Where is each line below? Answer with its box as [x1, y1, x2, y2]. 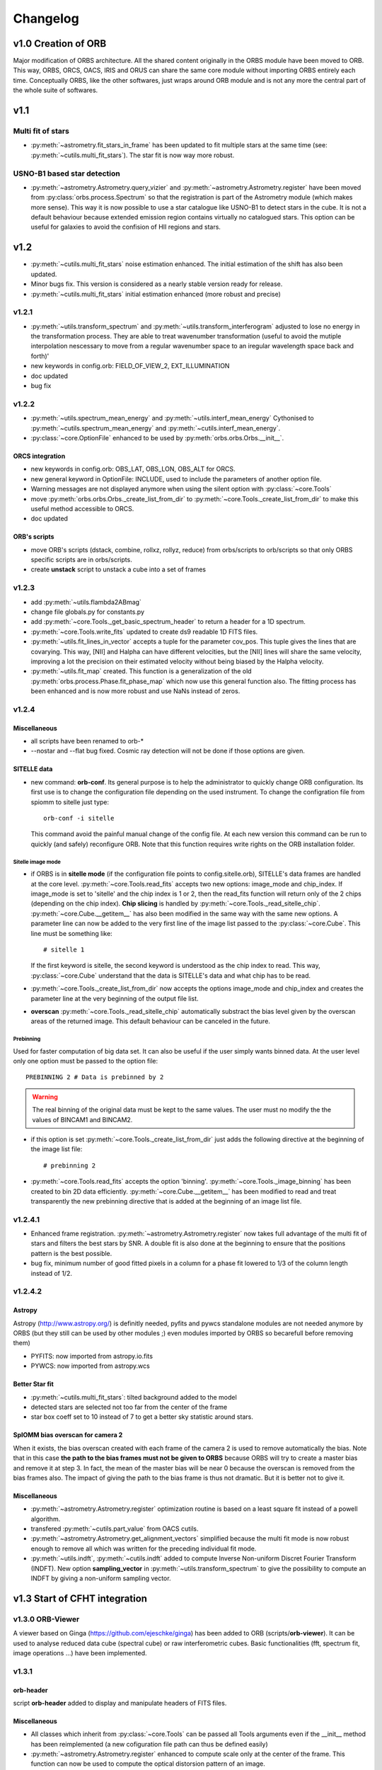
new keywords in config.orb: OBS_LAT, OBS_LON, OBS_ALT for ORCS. [30, 464, 236, 474]
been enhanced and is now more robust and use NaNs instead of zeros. [30, 687, 241, 695]
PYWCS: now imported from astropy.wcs [30, 1361, 150, 1370]
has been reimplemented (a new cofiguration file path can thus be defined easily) [30, 1740, 268, 1748]
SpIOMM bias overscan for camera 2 [13, 1431, 123, 1439]
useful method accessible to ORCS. [30, 504, 134, 513]
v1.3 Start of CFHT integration [13, 1592, 148, 1604]
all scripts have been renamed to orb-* [30, 737, 144, 746]
